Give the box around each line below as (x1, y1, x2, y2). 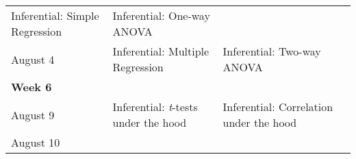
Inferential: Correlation (222, 99, 333, 114)
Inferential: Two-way (222, 43, 321, 59)
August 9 (11, 106, 55, 123)
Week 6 (11, 79, 52, 95)
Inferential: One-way (112, 8, 210, 23)
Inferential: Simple (11, 8, 99, 23)
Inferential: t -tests (112, 99, 198, 114)
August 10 (11, 134, 60, 150)
